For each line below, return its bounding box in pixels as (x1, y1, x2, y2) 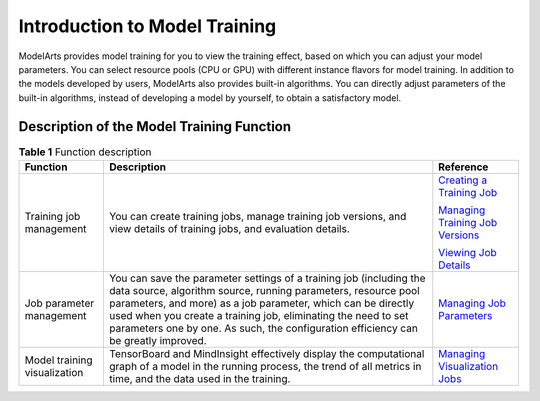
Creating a (438, 173, 488, 187)
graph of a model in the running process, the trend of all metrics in (109, 360, 422, 373)
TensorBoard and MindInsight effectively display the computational (109, 347, 425, 360)
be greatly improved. (109, 334, 207, 347)
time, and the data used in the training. (109, 372, 291, 385)
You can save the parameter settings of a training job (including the (109, 271, 426, 285)
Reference (438, 160, 489, 174)
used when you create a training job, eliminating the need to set (109, 309, 409, 322)
